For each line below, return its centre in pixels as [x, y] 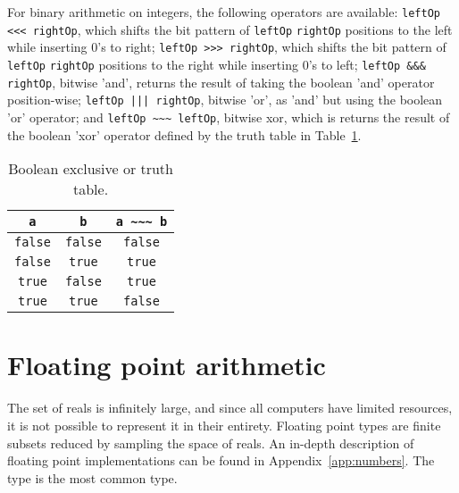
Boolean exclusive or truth [91, 169]
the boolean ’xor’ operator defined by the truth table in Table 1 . [184, 134]
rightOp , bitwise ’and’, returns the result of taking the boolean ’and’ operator [221, 82]
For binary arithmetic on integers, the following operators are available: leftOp [224, 12]
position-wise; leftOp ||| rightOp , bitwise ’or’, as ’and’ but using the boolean [225, 100]
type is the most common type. [92, 477]
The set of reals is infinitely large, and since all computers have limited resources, [230, 408]
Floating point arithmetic [167, 365]
